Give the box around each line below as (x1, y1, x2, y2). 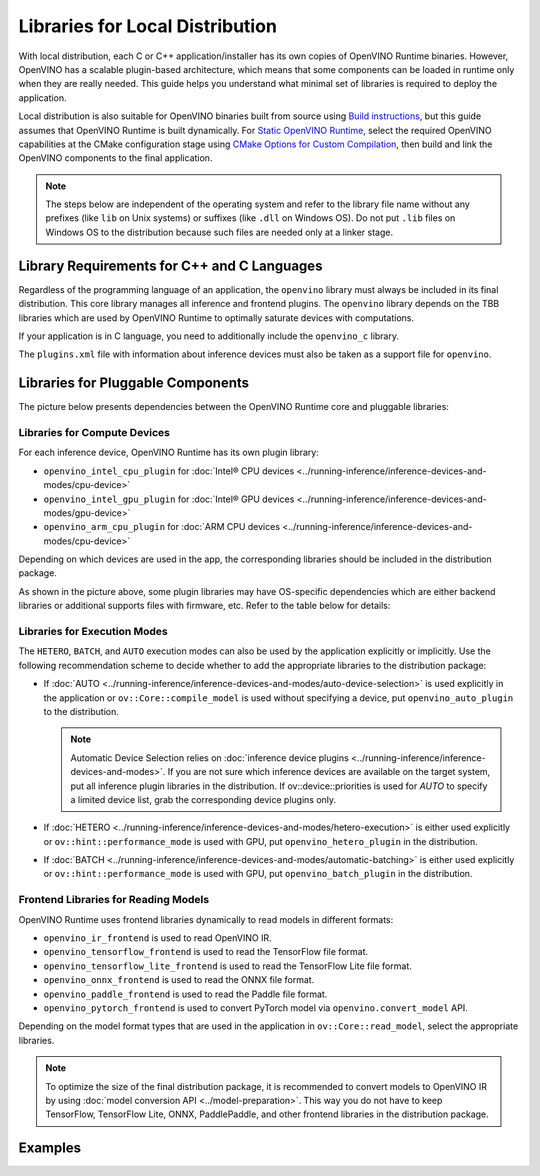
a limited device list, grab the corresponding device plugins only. (70, 793, 337, 805)
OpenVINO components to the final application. (18, 152, 213, 164)
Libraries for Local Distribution (18, 15, 277, 37)
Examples (18, 1140, 82, 1157)
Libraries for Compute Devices (18, 425, 170, 439)
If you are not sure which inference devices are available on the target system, (167, 766, 491, 778)
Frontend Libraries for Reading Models (18, 893, 210, 907)
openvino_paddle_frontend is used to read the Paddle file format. (43, 988, 328, 1000)
